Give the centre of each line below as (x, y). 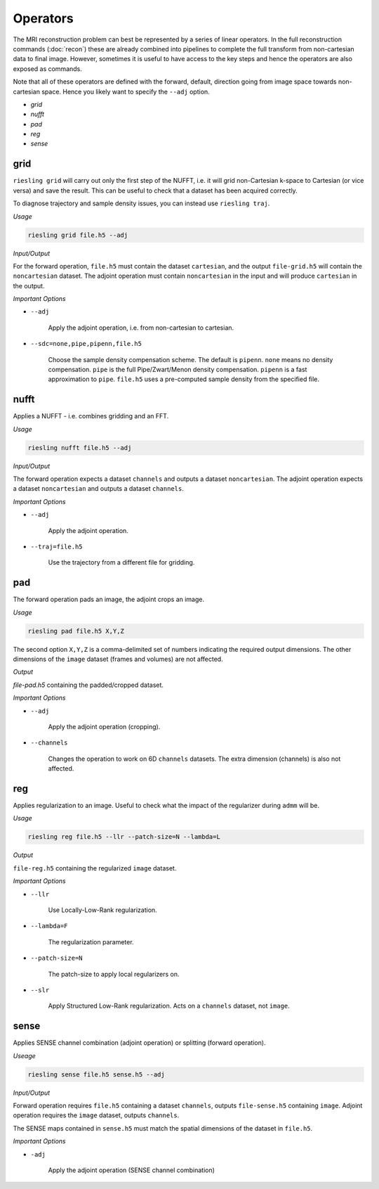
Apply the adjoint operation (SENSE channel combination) (132, 1170)
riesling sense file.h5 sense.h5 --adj (96, 1074)
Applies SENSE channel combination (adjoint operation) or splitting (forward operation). (139, 1043)
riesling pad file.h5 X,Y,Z (76, 631)
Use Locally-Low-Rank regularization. (102, 910)
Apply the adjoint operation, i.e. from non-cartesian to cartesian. (141, 328)
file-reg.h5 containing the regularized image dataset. (95, 868)
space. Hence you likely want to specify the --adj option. (125, 91)
